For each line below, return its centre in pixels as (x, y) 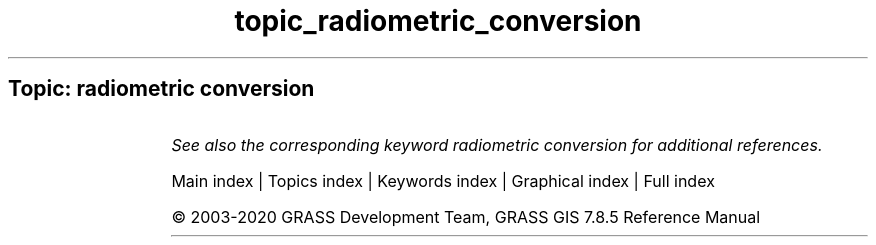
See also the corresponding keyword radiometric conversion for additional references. (497, 144)
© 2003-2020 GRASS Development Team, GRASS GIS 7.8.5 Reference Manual (466, 216)
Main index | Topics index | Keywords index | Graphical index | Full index (443, 180)
